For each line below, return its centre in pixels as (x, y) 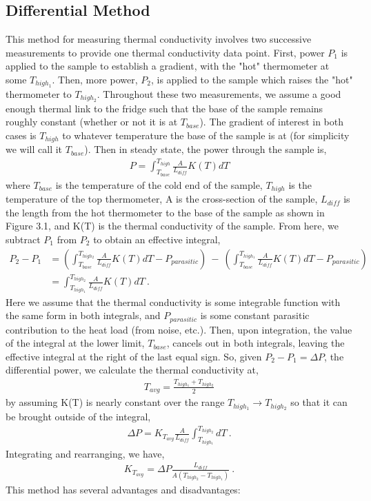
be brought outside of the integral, (78, 417)
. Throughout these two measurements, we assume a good (219, 93)
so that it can (319, 402)
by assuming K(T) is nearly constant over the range (115, 402)
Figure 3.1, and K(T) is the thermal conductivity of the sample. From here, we (172, 226)
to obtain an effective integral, (157, 239)
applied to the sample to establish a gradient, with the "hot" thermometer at (168, 66)
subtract (23, 239)
